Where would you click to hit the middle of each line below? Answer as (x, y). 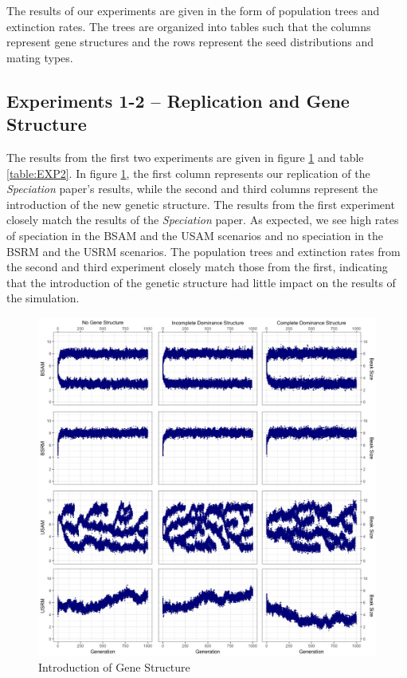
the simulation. (43, 298)
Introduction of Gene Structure (114, 666)
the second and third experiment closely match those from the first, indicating (197, 267)
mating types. (40, 57)
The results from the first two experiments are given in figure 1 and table (185, 157)
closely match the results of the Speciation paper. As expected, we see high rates (203, 220)
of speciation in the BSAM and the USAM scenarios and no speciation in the (195, 235)
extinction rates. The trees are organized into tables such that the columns (189, 26)
